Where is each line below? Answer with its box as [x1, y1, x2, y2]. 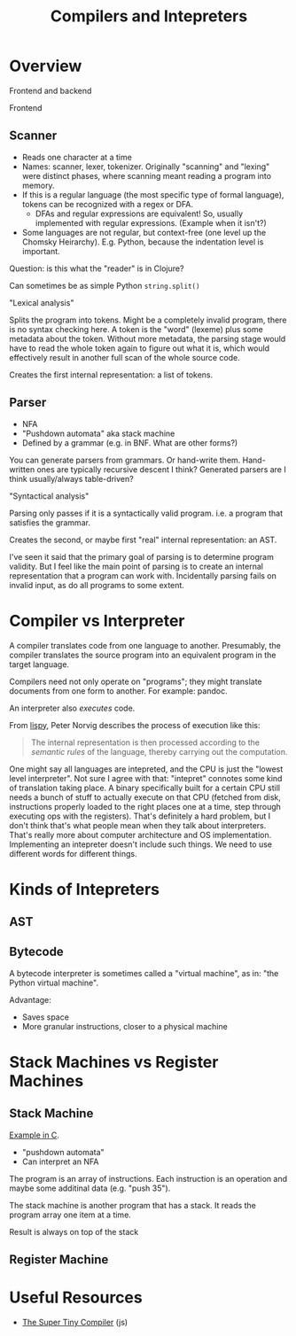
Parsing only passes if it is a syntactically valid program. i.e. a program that [9, 508, 284, 518]
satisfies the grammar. [9, 517, 91, 528]
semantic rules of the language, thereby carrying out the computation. [30, 746, 288, 757]
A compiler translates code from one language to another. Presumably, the [9, 640, 282, 650]
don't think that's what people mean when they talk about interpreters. [9, 819, 267, 830]
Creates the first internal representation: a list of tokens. [9, 369, 214, 380]
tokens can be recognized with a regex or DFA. [21, 198, 193, 209]
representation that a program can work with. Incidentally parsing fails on [9, 570, 277, 581]
